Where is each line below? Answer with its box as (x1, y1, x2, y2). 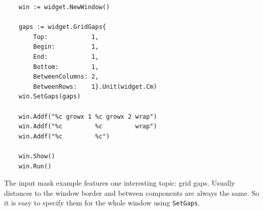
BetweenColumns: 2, (33, 73, 99, 81)
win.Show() (18, 152, 55, 160)
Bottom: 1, (33, 63, 99, 71)
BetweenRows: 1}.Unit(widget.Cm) (33, 83, 157, 90)
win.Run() (18, 162, 52, 170)
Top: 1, (33, 33, 99, 41)
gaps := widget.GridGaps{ (18, 23, 106, 31)
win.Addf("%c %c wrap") (18, 123, 157, 130)
